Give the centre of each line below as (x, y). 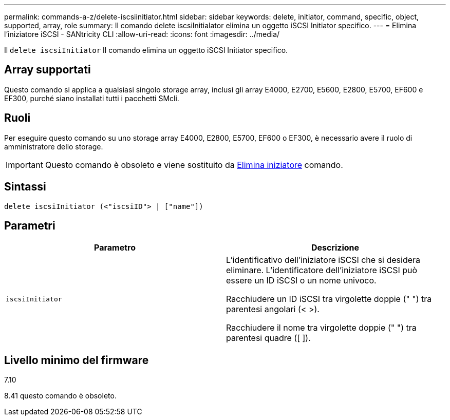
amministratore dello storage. (54, 146)
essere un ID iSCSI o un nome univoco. (301, 281)
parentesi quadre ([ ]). (268, 338)
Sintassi (25, 187)
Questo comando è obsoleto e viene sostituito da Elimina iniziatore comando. (194, 165)
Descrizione (335, 248)
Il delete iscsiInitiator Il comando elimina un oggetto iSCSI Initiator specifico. (146, 50)
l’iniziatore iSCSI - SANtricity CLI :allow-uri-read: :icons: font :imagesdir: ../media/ (142, 34)
